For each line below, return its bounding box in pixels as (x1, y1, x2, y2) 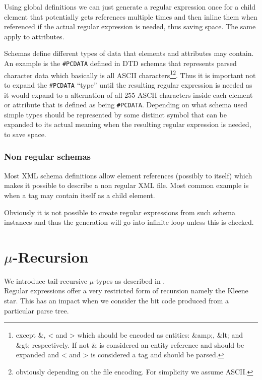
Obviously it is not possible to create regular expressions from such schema (4, 207, 235, 217)
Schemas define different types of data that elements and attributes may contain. (4, 48, 254, 58)
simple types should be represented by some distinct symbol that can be (4, 109, 227, 119)
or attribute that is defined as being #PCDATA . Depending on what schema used (4, 99, 248, 110)
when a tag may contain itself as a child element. (4, 189, 155, 200)
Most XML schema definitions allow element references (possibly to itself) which (4, 170, 252, 180)
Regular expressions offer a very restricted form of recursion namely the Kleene (4, 285, 248, 296)
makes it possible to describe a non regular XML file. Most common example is (4, 180, 249, 191)
